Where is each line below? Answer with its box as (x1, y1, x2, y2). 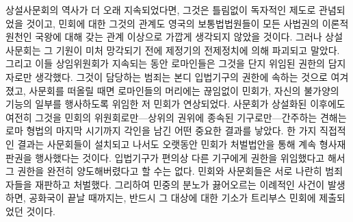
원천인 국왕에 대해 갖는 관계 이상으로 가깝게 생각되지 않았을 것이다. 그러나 (5, 29, 322, 44)
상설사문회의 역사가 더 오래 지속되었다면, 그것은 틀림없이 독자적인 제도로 (5, 3, 316, 16)
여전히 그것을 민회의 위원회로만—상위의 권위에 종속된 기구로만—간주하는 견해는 (5, 110, 347, 124)
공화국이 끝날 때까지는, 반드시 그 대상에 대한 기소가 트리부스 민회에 (29, 190, 316, 205)
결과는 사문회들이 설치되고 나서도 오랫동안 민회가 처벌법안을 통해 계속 (17, 136, 317, 151)
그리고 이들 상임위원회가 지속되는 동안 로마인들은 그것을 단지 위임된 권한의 (5, 56, 325, 71)
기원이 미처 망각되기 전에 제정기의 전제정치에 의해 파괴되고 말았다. (55, 42, 340, 57)
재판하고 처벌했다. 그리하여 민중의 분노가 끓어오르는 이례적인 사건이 (35, 177, 325, 191)
